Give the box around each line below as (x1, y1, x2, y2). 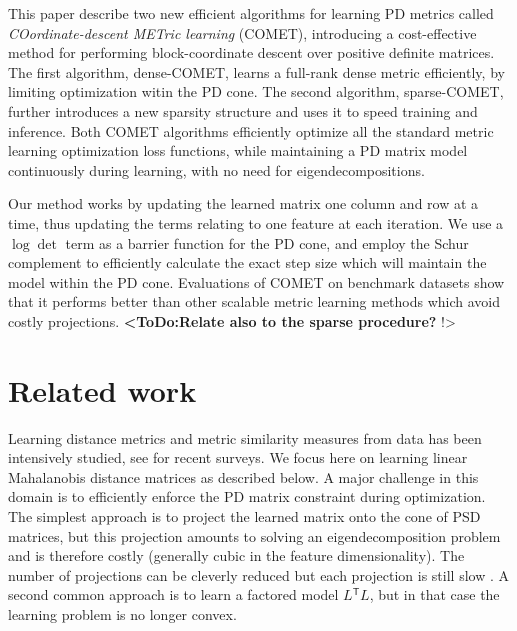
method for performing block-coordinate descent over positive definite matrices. (8, 42, 495, 63)
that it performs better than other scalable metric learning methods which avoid (8, 291, 501, 312)
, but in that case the (369, 584, 500, 605)
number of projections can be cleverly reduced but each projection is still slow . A (8, 564, 509, 585)
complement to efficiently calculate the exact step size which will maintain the (8, 252, 487, 273)
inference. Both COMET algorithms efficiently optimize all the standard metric (8, 120, 494, 141)
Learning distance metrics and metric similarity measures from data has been (8, 427, 482, 448)
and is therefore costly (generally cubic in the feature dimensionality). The (8, 545, 465, 566)
